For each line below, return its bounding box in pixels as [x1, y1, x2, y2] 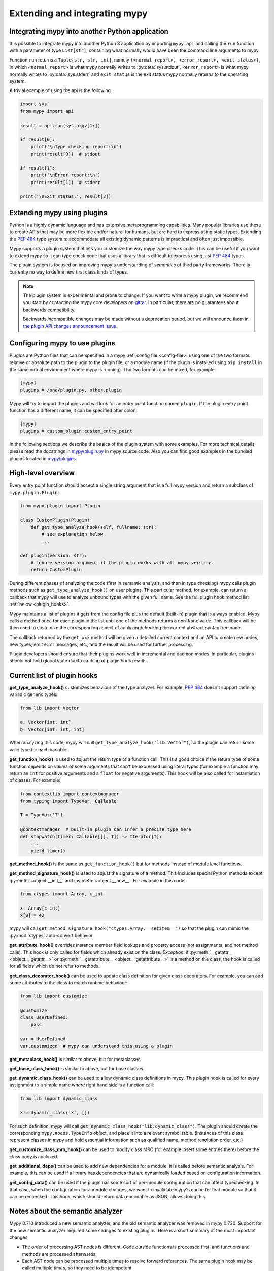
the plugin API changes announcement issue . [23, 323, 118, 329]
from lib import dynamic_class [20, 1096, 98, 1101]
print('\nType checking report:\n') [30, 144, 122, 149]
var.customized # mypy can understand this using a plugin [20, 1043, 173, 1049]
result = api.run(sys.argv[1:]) [20, 123, 101, 128]
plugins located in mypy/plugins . [9, 456, 77, 462]
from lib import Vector [20, 705, 80, 711]
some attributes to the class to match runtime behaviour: [9, 980, 128, 986]
